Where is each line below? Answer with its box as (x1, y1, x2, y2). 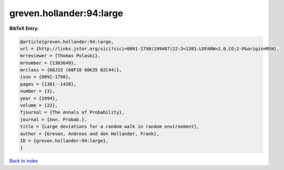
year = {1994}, (20, 95, 58, 101)
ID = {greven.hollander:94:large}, (20, 138, 109, 144)
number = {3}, (20, 89, 55, 94)
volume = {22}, (20, 103, 58, 108)
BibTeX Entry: (9, 25, 39, 31)
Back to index (9, 158, 38, 164)
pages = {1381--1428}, (20, 81, 77, 87)
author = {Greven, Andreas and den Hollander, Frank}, (20, 131, 159, 137)
